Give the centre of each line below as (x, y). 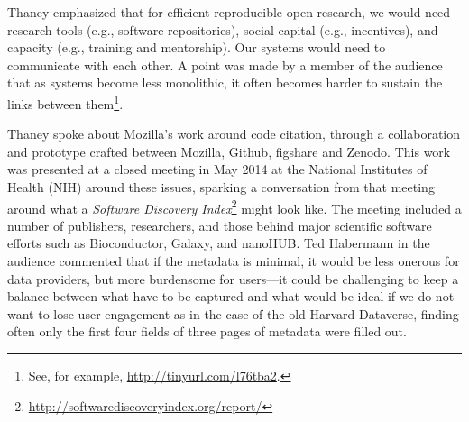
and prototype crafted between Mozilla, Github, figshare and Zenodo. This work (229, 151)
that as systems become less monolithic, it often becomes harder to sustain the (225, 83)
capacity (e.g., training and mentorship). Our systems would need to (197, 47)
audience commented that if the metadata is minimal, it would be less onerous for (234, 261)
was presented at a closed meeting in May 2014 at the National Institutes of (217, 169)
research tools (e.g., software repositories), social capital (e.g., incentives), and (223, 29)
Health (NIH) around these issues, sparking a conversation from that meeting (221, 187)
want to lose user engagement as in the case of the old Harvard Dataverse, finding (233, 313)
